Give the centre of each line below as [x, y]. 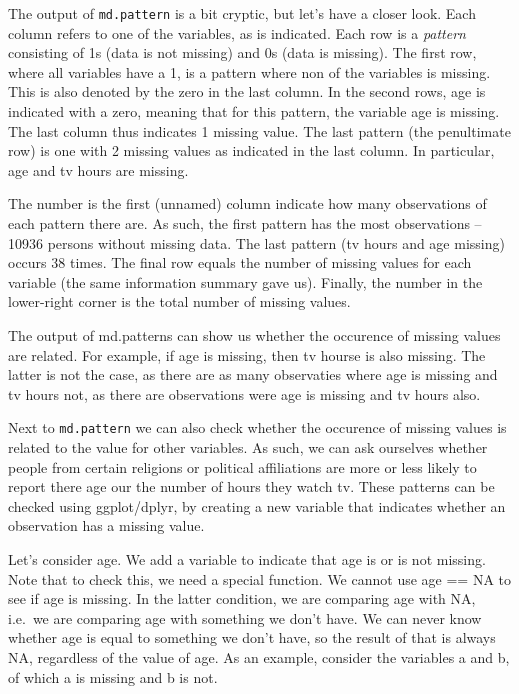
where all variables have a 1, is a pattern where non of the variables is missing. [249, 71]
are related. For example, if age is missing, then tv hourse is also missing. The [247, 354]
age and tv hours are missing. [98, 169]
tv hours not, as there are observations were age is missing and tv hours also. [244, 393]
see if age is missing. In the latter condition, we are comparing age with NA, [242, 598]
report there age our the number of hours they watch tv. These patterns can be [251, 486]
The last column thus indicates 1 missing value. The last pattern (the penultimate [259, 130]
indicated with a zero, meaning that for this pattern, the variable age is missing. [254, 111]
